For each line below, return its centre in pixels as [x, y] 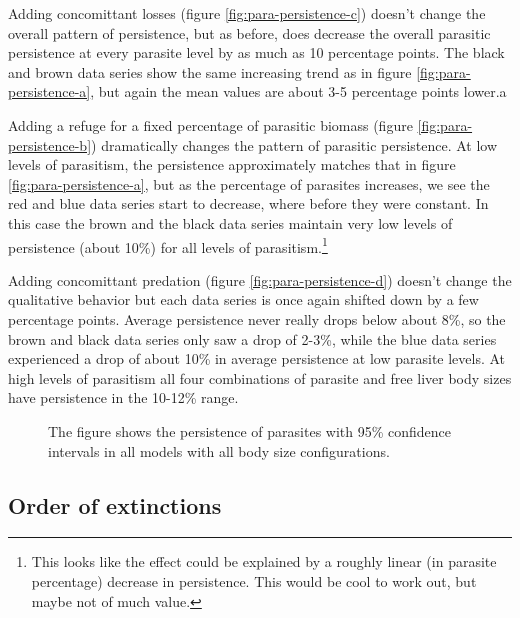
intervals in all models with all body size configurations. [219, 450]
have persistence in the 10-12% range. [123, 397]
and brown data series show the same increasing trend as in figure [210, 71]
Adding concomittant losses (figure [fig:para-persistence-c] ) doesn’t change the [247, 13]
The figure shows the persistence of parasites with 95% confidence [250, 430]
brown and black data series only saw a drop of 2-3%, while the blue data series [252, 338]
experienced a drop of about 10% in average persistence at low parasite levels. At [257, 358]
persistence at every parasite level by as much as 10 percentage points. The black [256, 52]
